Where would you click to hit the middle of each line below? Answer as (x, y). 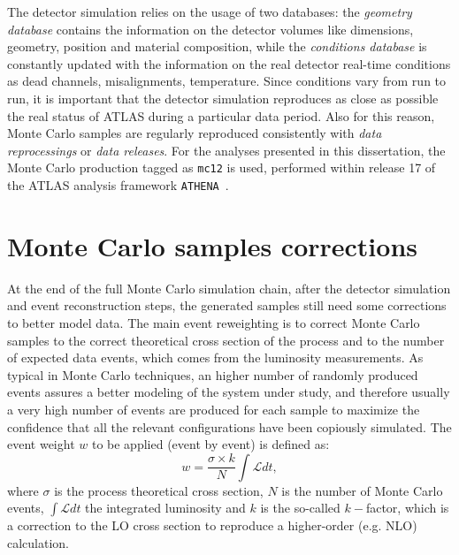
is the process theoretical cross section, (159, 490)
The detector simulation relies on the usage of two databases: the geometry (210, 11)
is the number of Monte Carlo (362, 490)
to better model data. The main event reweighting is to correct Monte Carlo (214, 322)
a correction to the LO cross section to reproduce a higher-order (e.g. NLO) (212, 525)
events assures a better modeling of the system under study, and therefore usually (229, 392)
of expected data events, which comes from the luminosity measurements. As (215, 357)
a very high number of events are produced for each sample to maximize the (214, 409)
